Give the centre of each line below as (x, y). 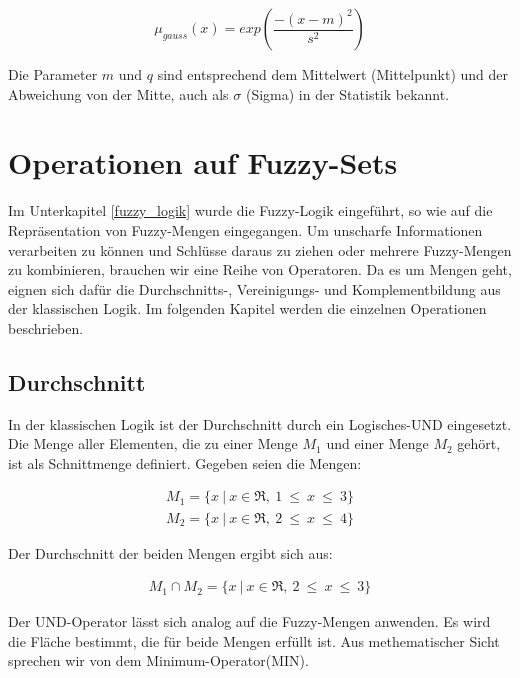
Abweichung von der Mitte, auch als (118, 93)
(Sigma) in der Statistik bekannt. (347, 93)
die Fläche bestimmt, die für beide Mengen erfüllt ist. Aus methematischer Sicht (254, 640)
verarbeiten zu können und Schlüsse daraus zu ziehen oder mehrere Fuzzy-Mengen (260, 249)
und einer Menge (377, 443)
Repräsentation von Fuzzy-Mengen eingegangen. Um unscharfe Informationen (245, 229)
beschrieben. (46, 327)
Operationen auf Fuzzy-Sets (203, 162)
